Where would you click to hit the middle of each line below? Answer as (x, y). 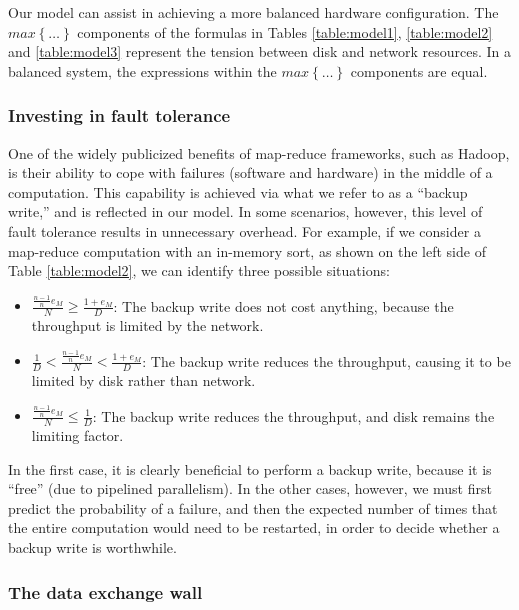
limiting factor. (77, 435)
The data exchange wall (105, 591)
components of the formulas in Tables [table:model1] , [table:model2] (285, 31)
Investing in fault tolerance (119, 115)
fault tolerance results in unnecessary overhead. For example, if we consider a (244, 230)
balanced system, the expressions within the (142, 70)
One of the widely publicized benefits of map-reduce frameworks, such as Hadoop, (259, 152)
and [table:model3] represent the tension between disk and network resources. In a (260, 51)
